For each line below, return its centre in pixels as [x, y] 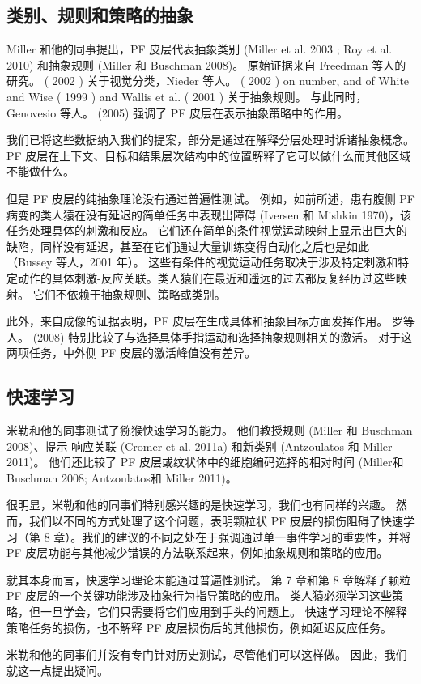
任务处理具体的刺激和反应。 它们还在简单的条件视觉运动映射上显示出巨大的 [207, 230]
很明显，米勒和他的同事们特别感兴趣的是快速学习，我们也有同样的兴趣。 [199, 505]
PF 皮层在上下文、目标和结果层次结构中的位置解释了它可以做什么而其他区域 [209, 155]
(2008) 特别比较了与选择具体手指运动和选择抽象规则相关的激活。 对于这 [222, 336]
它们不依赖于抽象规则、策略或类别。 [129, 293]
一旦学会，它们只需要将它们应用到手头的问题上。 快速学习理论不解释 [223, 612]
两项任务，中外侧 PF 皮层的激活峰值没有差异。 [131, 353]
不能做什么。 [40, 171]
